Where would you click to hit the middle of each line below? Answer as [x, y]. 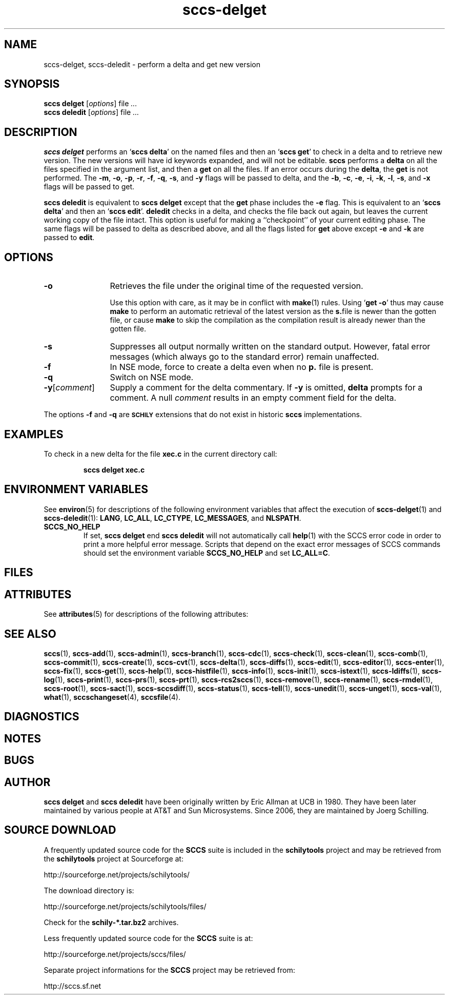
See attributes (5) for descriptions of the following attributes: [146, 614]
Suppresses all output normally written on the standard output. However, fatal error [270, 347]
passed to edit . [69, 238]
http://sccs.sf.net [73, 986]
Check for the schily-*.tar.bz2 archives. [111, 922]
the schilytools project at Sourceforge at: [114, 858]
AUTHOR [27, 782]
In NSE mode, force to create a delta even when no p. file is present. [242, 367]
